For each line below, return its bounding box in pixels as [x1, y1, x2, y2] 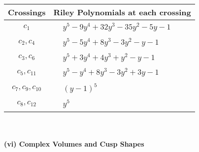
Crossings [8, 6, 46, 18]
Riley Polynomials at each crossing [53, 6, 191, 18]
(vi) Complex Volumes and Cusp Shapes [4, 139, 144, 149]
